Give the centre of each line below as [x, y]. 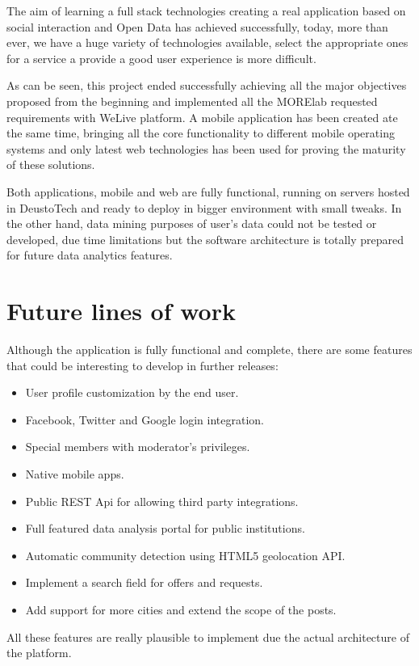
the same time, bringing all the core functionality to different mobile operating [201, 133]
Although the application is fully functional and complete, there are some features [209, 350]
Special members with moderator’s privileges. [138, 447]
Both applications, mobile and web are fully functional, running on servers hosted [208, 191]
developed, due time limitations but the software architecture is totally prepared [205, 239]
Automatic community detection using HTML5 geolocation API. [185, 555]
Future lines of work [121, 311]
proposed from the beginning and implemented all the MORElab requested [192, 101]
